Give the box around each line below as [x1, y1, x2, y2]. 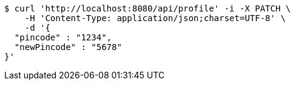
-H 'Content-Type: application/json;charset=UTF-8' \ [24, 13, 286, 23]
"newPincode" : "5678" [14, 42, 122, 52]
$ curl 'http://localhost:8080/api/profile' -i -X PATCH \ [4, 4, 291, 13]
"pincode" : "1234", [14, 33, 112, 42]
